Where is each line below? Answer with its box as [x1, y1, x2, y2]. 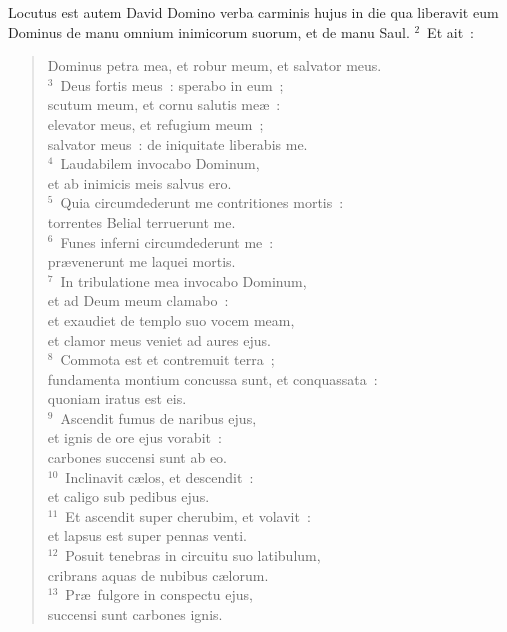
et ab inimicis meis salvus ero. [47, 172, 232, 193]
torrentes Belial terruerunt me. [47, 211, 236, 232]
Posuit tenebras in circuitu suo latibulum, [65, 545, 321, 566]
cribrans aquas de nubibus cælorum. [47, 564, 269, 585]
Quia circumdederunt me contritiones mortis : [60, 192, 344, 213]
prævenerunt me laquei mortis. [47, 251, 236, 272]
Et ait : [427, 21, 474, 42]
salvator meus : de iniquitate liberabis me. [47, 133, 308, 154]
